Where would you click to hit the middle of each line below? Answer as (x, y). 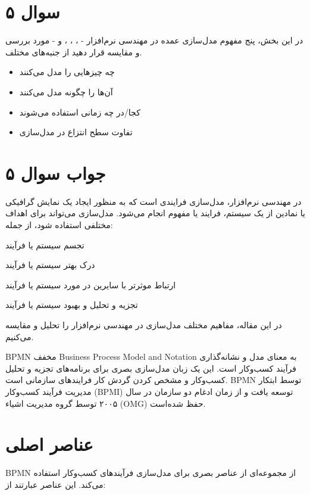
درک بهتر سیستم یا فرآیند (50, 265)
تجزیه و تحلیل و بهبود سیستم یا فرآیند (72, 305)
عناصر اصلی (49, 444)
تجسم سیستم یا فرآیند (45, 245)
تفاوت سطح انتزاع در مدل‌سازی (76, 132)
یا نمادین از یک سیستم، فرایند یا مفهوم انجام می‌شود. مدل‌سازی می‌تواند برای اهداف (155, 213)
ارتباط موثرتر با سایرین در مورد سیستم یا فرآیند (91, 284)
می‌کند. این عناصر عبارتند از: (56, 484)
